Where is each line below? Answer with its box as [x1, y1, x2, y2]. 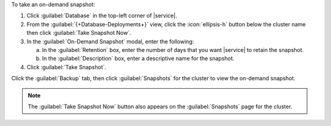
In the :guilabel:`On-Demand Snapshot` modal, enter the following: [26, 37, 194, 45]
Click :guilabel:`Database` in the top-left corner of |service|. [26, 12, 177, 20]
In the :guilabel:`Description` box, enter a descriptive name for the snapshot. [42, 55, 235, 62]
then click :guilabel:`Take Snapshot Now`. [26, 29, 132, 37]
